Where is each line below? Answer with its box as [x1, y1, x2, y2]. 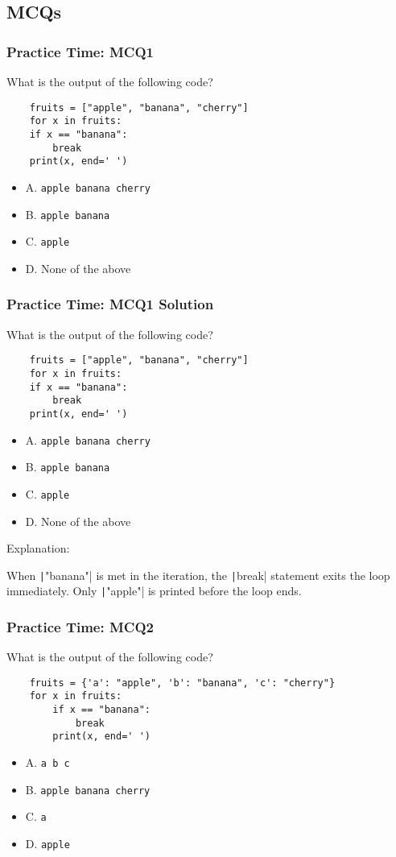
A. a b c [25, 754, 70, 771]
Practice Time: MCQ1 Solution [6, 294, 214, 314]
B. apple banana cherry [25, 780, 151, 797]
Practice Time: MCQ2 [6, 616, 154, 636]
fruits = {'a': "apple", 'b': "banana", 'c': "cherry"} [29, 677, 336, 689]
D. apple [25, 835, 70, 852]
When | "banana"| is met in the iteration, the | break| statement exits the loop [6, 566, 390, 583]
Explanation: [6, 540, 70, 557]
